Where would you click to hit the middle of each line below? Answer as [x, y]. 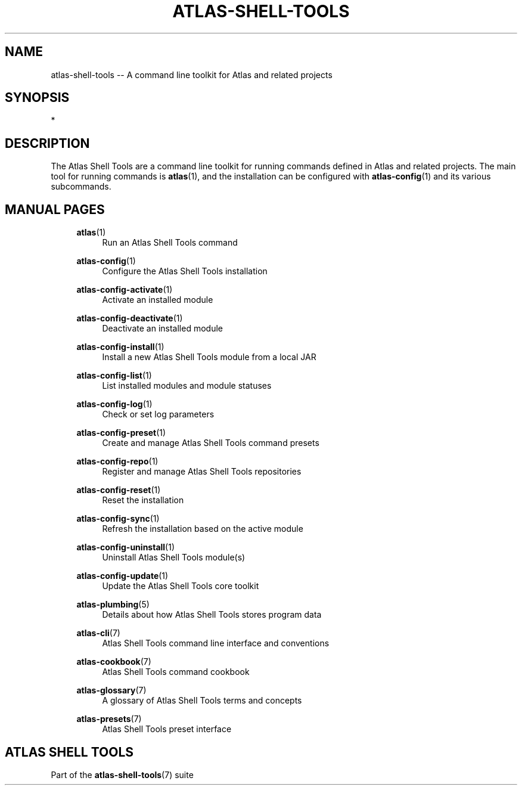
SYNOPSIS [37, 98]
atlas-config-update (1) [122, 576]
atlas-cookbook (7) [114, 662]
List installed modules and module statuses [187, 386]
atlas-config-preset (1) [121, 433]
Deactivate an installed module [162, 329]
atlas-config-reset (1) [119, 490]
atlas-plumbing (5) [113, 605]
